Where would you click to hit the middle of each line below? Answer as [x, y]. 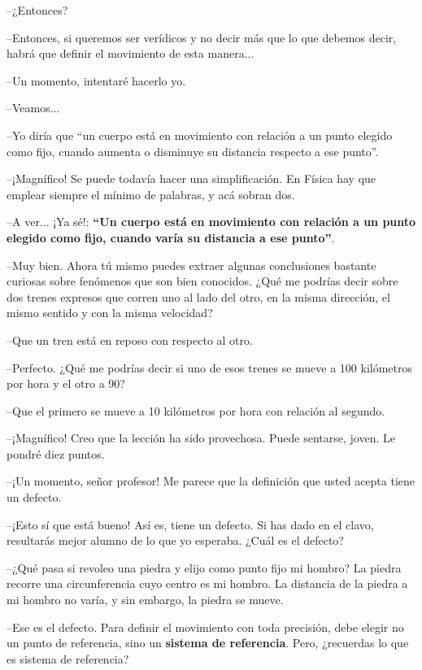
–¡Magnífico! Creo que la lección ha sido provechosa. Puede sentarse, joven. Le [201, 438]
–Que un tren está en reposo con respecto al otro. [130, 339]
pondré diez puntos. [56, 453]
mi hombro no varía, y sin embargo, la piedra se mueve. [145, 600]
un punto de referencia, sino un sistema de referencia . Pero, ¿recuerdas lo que [208, 643]
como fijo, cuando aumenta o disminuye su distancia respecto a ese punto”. [193, 151]
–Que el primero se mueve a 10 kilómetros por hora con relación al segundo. [196, 410]
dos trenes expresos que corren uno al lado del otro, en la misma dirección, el [198, 296]
